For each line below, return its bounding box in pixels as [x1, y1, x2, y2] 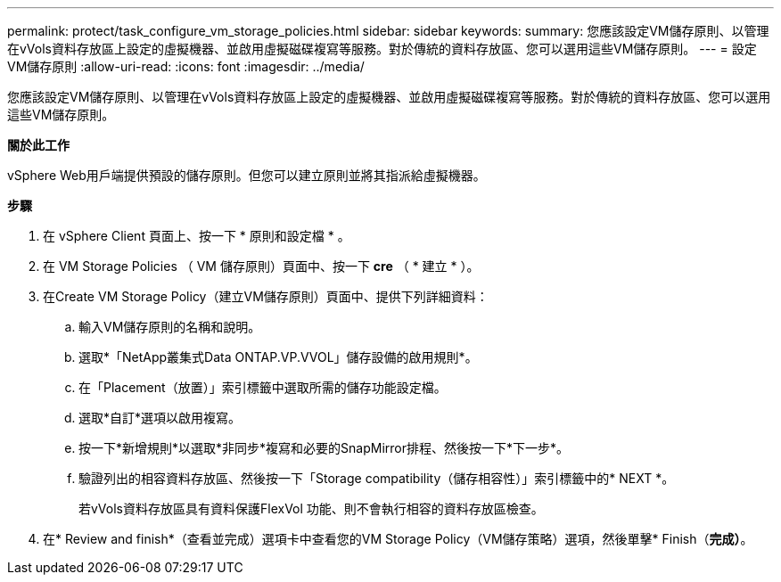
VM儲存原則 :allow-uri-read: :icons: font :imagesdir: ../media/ [7, 59, 365, 74]
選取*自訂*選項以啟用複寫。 [78, 410, 242, 425]
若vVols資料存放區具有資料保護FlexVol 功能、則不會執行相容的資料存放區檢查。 [78, 501, 544, 516]
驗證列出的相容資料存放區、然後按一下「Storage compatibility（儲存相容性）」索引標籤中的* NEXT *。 [78, 471, 675, 486]
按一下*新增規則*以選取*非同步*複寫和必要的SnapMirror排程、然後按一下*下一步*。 [78, 440, 569, 455]
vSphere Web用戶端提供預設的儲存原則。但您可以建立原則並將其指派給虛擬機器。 [7, 168, 486, 183]
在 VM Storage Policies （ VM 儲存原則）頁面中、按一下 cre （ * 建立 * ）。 [43, 258, 480, 274]
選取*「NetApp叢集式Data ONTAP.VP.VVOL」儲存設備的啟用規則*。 [78, 349, 478, 365]
